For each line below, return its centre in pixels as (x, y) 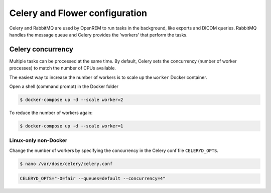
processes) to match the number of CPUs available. (63, 68)
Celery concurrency (41, 49)
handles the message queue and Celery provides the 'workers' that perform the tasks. (98, 34)
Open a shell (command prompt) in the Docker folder (64, 86)
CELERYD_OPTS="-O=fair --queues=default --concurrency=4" (93, 178)
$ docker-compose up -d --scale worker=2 (72, 100)
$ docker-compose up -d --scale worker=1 (72, 126)
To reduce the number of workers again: (51, 112)
